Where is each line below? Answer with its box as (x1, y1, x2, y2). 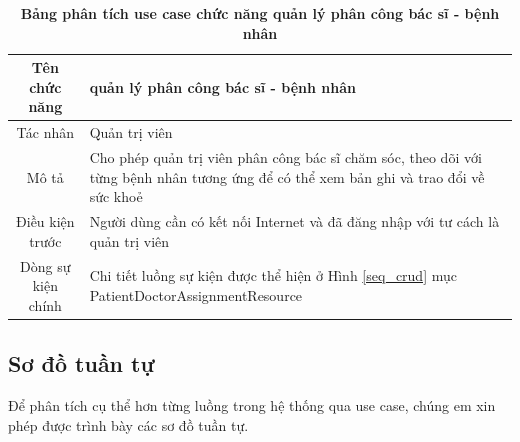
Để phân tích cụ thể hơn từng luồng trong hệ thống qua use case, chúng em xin (8, 395, 496, 416)
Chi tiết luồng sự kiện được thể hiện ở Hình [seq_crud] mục (89, 265, 457, 286)
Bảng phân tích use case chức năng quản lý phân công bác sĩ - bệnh (20, 3, 500, 23)
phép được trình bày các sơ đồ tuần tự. (8, 414, 249, 435)
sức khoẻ (89, 186, 143, 207)
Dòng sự (20, 255, 71, 276)
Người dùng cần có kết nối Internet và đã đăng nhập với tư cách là (89, 211, 500, 232)
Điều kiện (16, 211, 75, 232)
